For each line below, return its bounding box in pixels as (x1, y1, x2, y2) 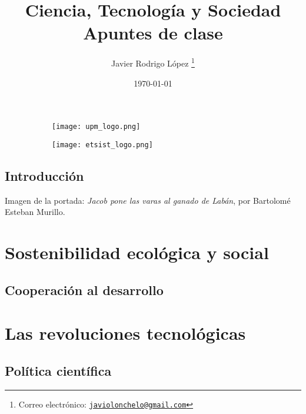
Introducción (5, 166, 84, 184)
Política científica (5, 361, 112, 379)
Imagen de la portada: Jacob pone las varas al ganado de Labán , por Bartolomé (5, 194, 291, 206)
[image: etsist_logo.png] (52, 140, 153, 149)
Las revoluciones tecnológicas (5, 321, 246, 345)
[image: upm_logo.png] (52, 122, 141, 131)
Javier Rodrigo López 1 (111, 55, 195, 69)
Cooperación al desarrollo (5, 280, 164, 299)
